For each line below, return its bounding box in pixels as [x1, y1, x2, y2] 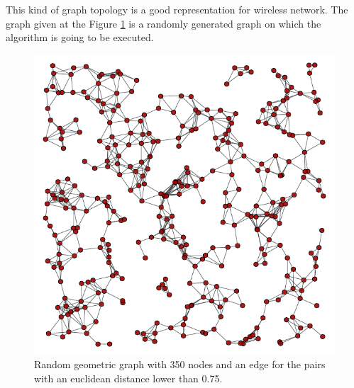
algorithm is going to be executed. [6, 30, 154, 45]
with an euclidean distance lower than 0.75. [34, 370, 223, 385]
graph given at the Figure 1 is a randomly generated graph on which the [6, 16, 321, 30]
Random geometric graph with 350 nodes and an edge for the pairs [34, 357, 326, 372]
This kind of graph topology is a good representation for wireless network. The [6, 2, 348, 16]
